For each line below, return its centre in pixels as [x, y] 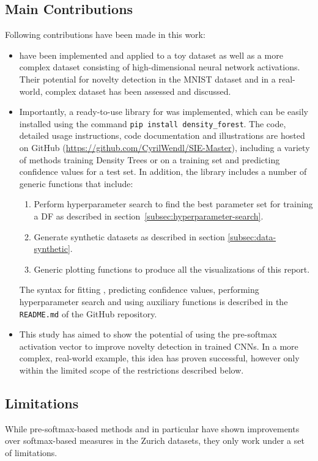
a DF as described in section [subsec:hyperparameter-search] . [149, 216]
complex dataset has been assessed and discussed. [138, 91]
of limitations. [31, 452]
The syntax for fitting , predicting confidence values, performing [139, 290]
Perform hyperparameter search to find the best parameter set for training [173, 204]
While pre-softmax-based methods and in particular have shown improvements [152, 428]
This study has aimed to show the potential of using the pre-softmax [148, 334]
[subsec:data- [252, 236]
